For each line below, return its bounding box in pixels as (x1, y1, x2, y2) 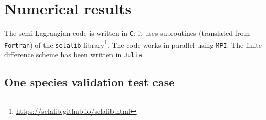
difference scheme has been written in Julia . (4, 49, 144, 60)
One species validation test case (4, 74, 175, 90)
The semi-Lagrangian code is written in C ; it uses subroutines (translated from (4, 27, 250, 38)
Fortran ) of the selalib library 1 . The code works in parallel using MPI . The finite (4, 38, 262, 50)
